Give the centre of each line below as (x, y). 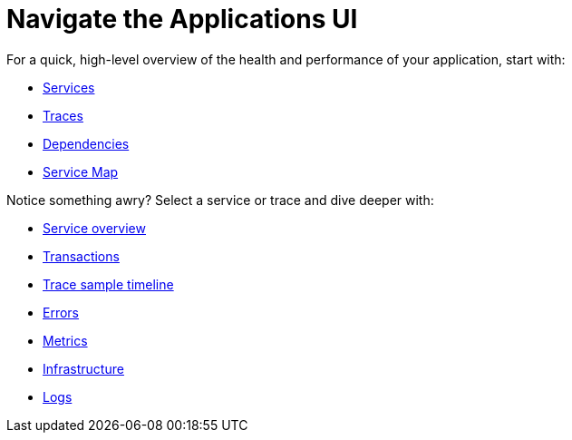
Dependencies (86, 143)
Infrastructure (83, 368)
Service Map (81, 171)
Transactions (81, 256)
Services (69, 87)
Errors (61, 312)
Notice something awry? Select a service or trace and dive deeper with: (220, 200)
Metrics (65, 340)
